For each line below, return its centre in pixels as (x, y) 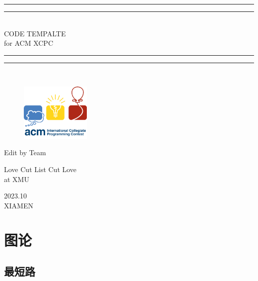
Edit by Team (25, 152)
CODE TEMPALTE (35, 33)
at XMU (17, 179)
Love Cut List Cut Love (40, 169)
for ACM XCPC (29, 43)
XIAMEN (19, 205)
